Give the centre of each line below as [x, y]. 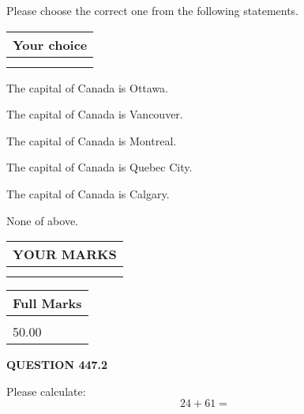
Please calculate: [46, 391]
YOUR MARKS [65, 254]
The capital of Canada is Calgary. [88, 193]
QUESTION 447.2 [57, 365]
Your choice [50, 44]
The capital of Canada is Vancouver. [95, 114]
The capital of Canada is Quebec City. [99, 167]
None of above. [42, 220]
